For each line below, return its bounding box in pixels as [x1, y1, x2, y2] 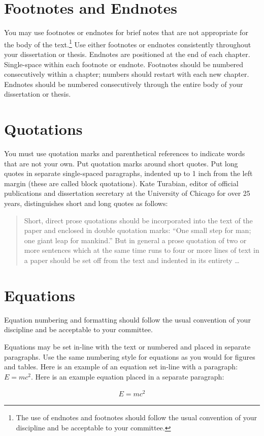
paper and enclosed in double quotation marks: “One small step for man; [24, 225, 251, 236]
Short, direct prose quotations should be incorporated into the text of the [24, 215, 253, 225]
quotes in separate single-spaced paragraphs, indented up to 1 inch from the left [4, 168, 253, 179]
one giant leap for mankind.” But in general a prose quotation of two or [24, 235, 247, 245]
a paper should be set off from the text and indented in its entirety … [24, 255, 240, 265]
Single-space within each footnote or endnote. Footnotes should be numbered [4, 59, 244, 69]
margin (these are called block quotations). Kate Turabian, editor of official [4, 178, 239, 188]
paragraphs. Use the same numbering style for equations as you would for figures [4, 351, 255, 362]
